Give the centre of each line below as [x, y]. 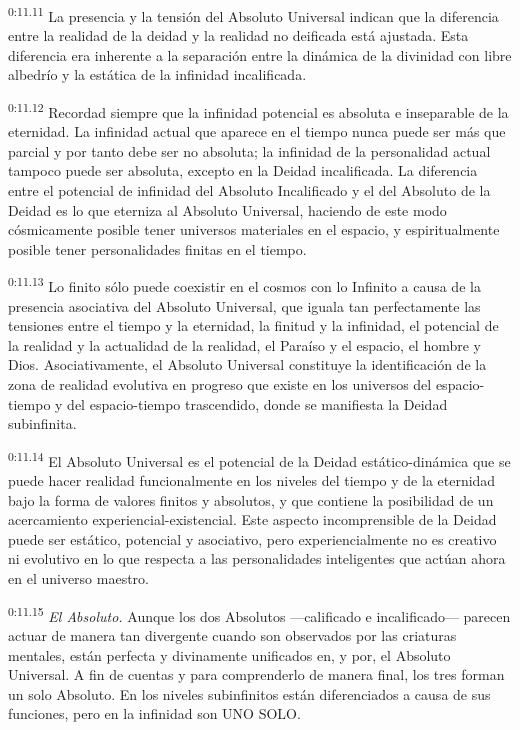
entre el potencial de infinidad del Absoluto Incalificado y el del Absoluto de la [249, 190]
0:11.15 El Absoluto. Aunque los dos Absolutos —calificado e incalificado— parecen [259, 614]
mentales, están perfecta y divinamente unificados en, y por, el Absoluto [229, 654]
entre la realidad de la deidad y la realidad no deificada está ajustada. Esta [238, 35]
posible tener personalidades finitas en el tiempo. [157, 248]
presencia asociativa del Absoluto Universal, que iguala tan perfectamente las [244, 305]
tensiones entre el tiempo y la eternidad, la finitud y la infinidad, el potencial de [253, 325]
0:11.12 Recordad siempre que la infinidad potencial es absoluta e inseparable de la [258, 110]
